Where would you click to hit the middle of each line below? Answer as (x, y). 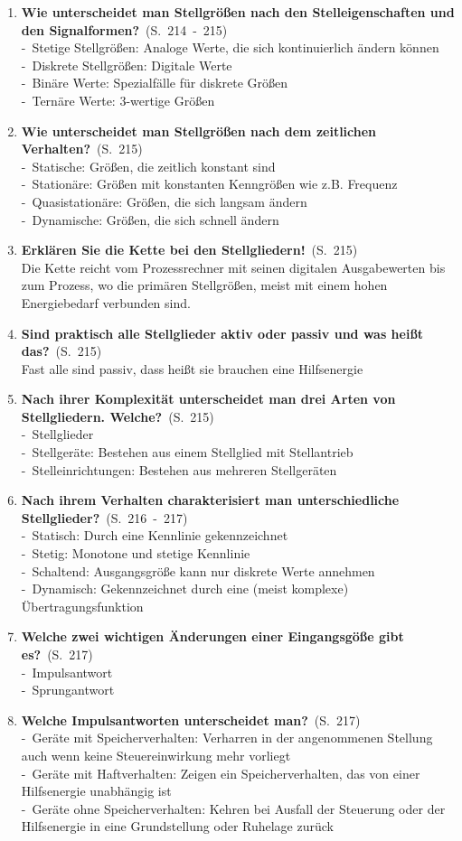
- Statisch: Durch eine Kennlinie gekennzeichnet (155, 535)
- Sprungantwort (68, 690)
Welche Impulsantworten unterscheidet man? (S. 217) (191, 720)
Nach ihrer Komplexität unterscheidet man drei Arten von (208, 399)
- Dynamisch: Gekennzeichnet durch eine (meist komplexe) (185, 589)
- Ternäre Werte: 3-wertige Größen (118, 100)
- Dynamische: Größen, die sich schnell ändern (150, 219)
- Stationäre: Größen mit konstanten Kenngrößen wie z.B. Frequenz (209, 184)
